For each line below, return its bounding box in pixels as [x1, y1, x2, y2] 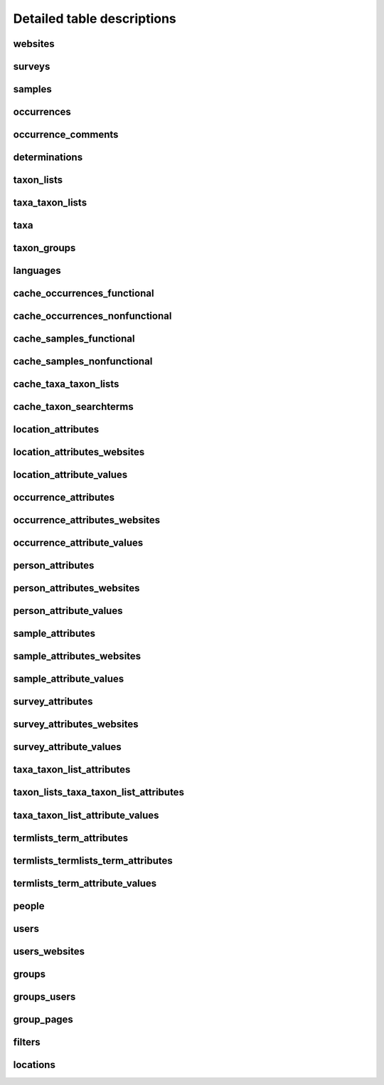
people [13, 900, 46, 912]
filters [13, 1036, 41, 1048]
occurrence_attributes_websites [13, 514, 161, 526]
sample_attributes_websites [13, 650, 142, 662]
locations [13, 1059, 56, 1071]
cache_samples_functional [13, 333, 135, 345]
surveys [13, 60, 50, 73]
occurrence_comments [13, 129, 119, 141]
